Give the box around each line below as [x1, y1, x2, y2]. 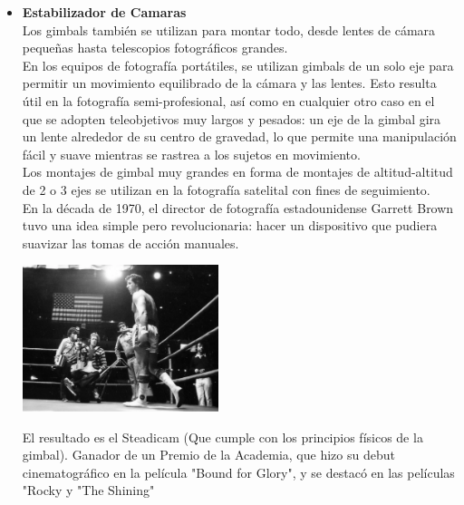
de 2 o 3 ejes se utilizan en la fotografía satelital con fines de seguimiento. [22, 180, 430, 199]
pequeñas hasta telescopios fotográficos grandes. [22, 38, 288, 57]
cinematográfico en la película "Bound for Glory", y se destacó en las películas [22, 462, 455, 481]
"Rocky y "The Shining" [22, 481, 155, 500]
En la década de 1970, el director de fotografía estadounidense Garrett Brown [22, 198, 454, 217]
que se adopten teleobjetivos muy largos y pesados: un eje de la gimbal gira [22, 109, 441, 128]
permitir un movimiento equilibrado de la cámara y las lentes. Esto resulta [22, 73, 437, 92]
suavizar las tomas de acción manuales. [22, 233, 239, 252]
